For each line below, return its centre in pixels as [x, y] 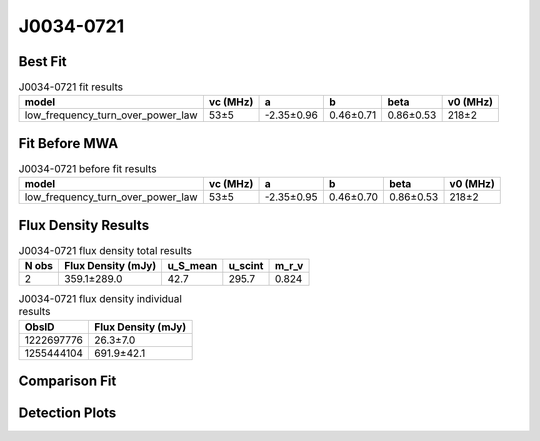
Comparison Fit [67, 381]
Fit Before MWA [68, 143]
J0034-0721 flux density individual [100, 299]
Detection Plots [67, 413]
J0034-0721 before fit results [87, 169]
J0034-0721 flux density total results [105, 251]
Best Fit [42, 61]
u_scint [246, 266]
